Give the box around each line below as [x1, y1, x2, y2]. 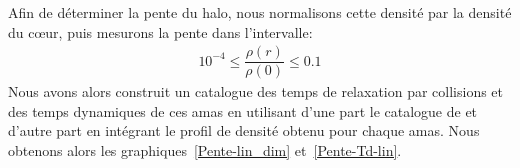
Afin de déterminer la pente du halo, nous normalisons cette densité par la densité [8, 2, 512, 22]
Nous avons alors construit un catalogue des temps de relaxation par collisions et [8, 81, 504, 102]
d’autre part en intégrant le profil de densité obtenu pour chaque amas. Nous [8, 120, 480, 141]
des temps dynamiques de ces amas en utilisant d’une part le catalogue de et [8, 100, 478, 121]
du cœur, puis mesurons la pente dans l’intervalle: [8, 21, 313, 42]
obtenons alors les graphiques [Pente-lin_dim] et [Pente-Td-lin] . [8, 140, 402, 161]
